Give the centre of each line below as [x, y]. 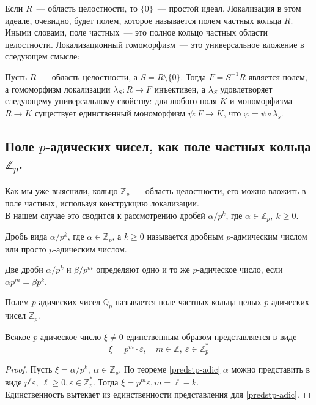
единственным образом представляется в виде [211, 336]
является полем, [278, 76]
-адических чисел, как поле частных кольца [178, 146]
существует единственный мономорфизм [110, 112]
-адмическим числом [269, 236]
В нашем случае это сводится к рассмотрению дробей [105, 215]
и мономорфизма [261, 101]
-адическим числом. [90, 248]
